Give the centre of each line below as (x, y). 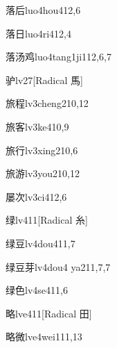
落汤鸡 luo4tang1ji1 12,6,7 (58, 57)
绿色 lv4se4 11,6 (37, 290)
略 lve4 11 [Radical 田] (49, 313)
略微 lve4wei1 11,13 (44, 337)
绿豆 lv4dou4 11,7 (40, 243)
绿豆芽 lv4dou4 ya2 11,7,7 (58, 266)
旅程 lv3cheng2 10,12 (47, 103)
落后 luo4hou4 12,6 (43, 10)
